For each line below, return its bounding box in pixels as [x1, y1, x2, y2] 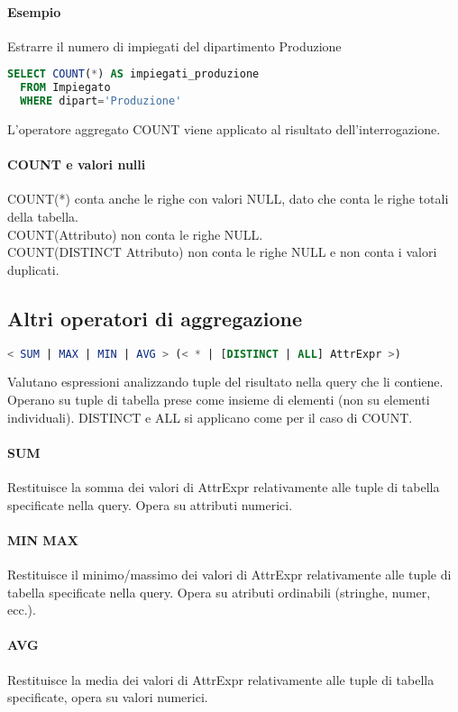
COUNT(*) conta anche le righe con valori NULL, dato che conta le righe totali [7, 189, 449, 208]
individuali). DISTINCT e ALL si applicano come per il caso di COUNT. [7, 407, 413, 426]
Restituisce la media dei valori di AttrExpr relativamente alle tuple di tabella [7, 670, 435, 689]
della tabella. [7, 207, 78, 225]
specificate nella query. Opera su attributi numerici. [7, 495, 293, 514]
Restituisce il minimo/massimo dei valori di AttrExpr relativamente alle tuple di [7, 565, 452, 584]
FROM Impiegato [20, 81, 111, 95]
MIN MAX [7, 530, 78, 549]
